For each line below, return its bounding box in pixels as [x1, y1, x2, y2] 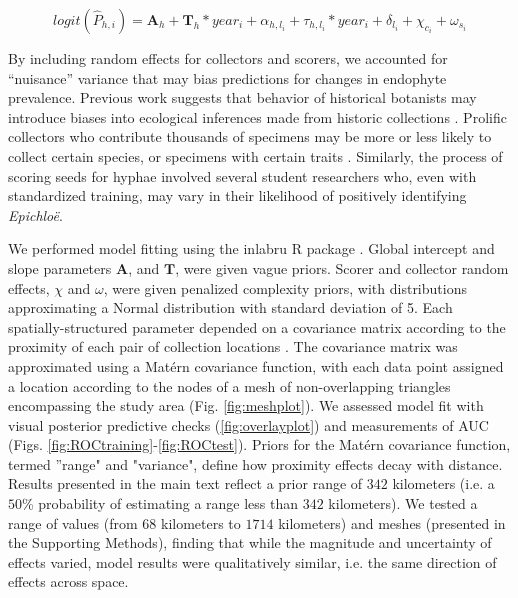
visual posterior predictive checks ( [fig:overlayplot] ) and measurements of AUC [8, 414, 489, 435]
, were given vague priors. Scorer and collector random [175, 257, 509, 278]
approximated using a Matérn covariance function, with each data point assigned [8, 355, 504, 376]
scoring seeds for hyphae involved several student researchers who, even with [8, 165, 477, 186]
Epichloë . [8, 204, 63, 225]
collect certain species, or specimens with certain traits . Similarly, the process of [8, 145, 503, 166]
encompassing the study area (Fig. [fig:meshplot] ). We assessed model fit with [8, 395, 484, 416]
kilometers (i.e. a [392, 473, 495, 494]
